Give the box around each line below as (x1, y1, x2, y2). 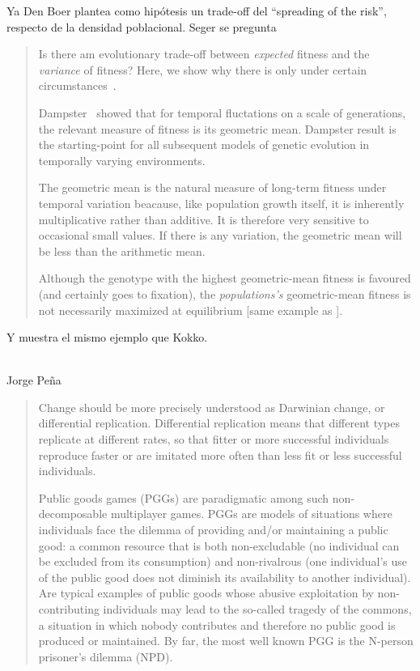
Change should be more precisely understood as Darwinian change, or (38, 398, 385, 415)
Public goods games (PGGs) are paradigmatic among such (38, 489, 329, 506)
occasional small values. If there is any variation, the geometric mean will (38, 227, 402, 244)
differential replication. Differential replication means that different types (38, 414, 401, 431)
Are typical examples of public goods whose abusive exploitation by (38, 584, 374, 601)
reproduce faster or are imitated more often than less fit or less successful (38, 446, 402, 463)
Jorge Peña (6, 372, 62, 389)
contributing (38, 601, 100, 617)
